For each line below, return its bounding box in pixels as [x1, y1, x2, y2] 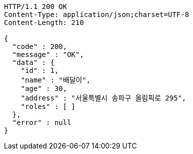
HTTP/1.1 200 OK [4, 2, 67, 10]
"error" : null [12, 118, 71, 126]
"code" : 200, [12, 42, 67, 50]
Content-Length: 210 [4, 18, 84, 26]
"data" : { [12, 58, 55, 66]
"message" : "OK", [12, 50, 84, 58]
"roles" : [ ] [20, 102, 76, 110]
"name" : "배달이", [20, 76, 91, 84]
